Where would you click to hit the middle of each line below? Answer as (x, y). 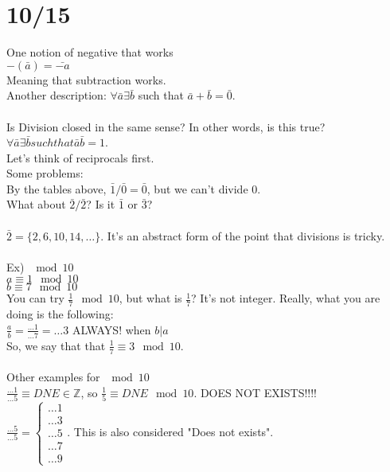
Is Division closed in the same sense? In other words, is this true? (166, 126)
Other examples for (53, 377)
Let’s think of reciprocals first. (80, 157)
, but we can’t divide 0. (204, 188)
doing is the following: (60, 314)
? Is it (101, 204)
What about (36, 204)
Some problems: (45, 173)
